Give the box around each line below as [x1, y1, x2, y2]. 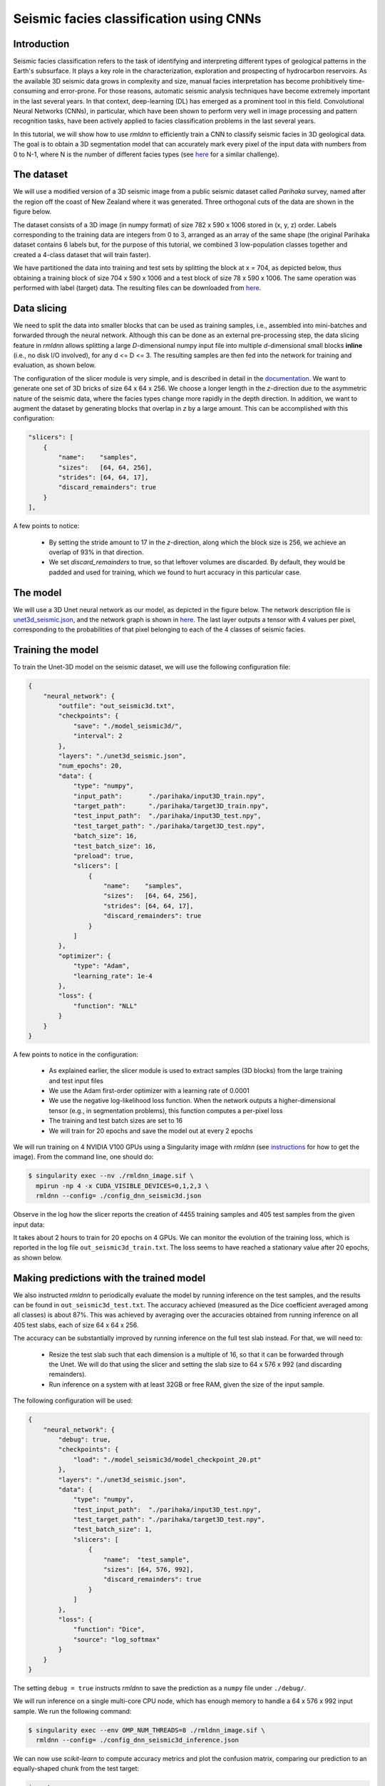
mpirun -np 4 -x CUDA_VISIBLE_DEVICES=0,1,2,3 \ [36, 1182, 210, 1189]
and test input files [48, 1076, 103, 1085]
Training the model [13, 644, 99, 657]
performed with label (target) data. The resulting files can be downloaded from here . [13, 284, 262, 292]
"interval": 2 [73, 732, 123, 740]
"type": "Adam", [73, 962, 130, 970]
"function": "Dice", [73, 1625, 145, 1634]
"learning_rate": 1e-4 [73, 972, 153, 980]
